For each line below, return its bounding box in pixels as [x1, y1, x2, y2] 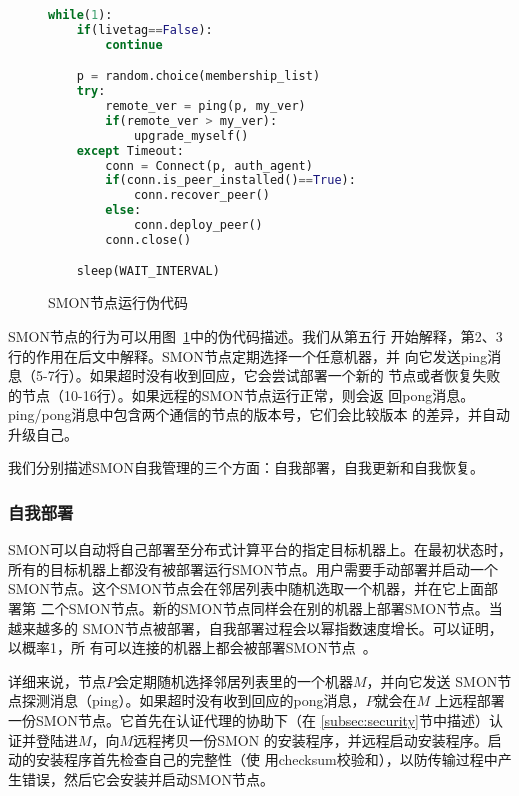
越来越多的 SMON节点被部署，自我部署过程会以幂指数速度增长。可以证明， [8, 617, 503, 638]
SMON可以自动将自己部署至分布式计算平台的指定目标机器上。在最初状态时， [8, 539, 513, 560]
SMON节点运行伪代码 [48, 292, 189, 313]
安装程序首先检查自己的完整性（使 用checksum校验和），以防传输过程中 [35, 749, 498, 770]
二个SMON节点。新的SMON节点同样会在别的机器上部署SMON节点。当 [40, 598, 503, 619]
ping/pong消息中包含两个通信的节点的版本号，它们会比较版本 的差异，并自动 [8, 404, 511, 425]
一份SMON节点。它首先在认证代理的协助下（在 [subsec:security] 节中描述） [8, 710, 489, 731]
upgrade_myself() [133, 128, 249, 143]
